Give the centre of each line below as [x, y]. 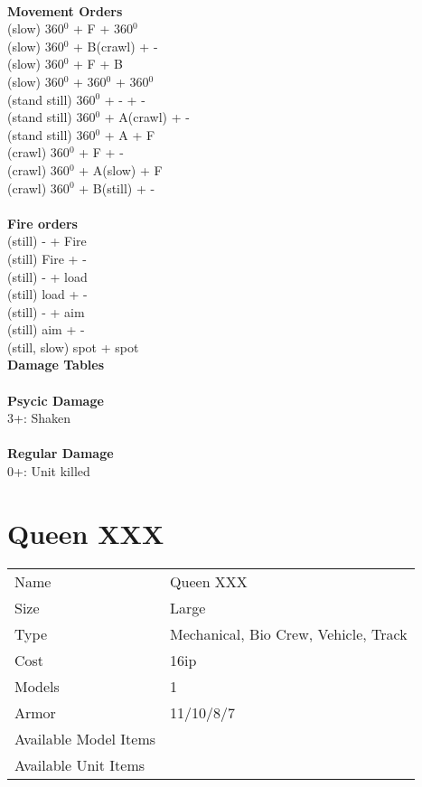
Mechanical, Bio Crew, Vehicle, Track [289, 633]
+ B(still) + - [117, 187]
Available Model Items [85, 738]
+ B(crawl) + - [116, 46]
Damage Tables [56, 365]
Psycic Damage [56, 400]
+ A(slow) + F [121, 169]
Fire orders [42, 223]
